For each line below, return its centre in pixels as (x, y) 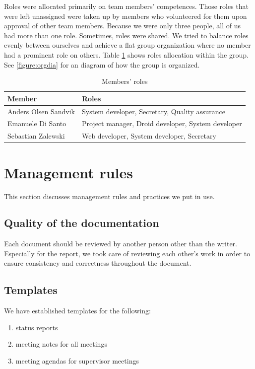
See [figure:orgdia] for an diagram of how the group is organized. (102, 64)
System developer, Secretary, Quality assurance (153, 111)
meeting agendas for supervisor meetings (77, 361)
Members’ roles (125, 81)
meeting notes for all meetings (61, 344)
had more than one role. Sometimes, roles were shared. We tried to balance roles (126, 35)
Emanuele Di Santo (37, 123)
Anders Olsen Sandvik (41, 111)
